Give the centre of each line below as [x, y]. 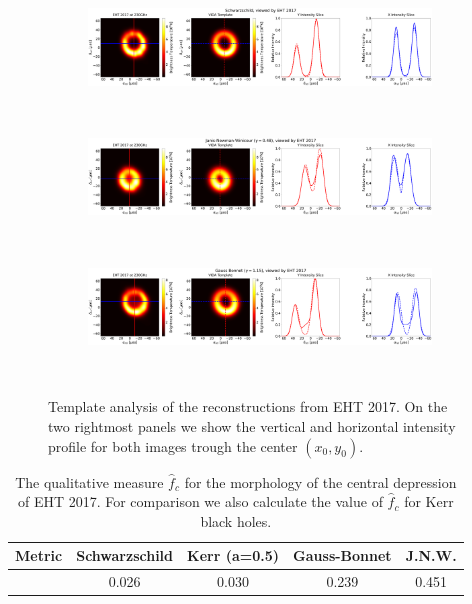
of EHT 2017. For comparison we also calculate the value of [200, 501]
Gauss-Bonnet [342, 555]
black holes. [236, 520]
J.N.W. [431, 555]
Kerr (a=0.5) [233, 555]
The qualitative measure [89, 481]
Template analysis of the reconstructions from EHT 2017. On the [248, 406]
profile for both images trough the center [173, 445]
